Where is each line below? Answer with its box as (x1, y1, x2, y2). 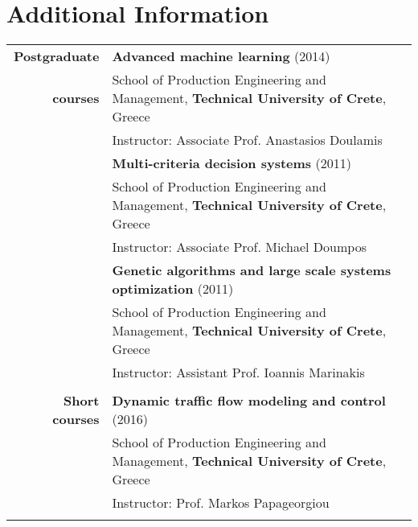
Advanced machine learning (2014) (112, 47, 330, 66)
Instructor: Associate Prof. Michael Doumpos (112, 237, 367, 257)
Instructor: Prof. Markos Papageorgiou (112, 493, 330, 513)
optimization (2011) (112, 279, 234, 298)
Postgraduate (14, 47, 100, 66)
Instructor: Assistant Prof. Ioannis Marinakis (112, 363, 365, 382)
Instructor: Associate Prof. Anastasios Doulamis (112, 130, 383, 150)
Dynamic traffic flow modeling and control (112, 391, 386, 410)
